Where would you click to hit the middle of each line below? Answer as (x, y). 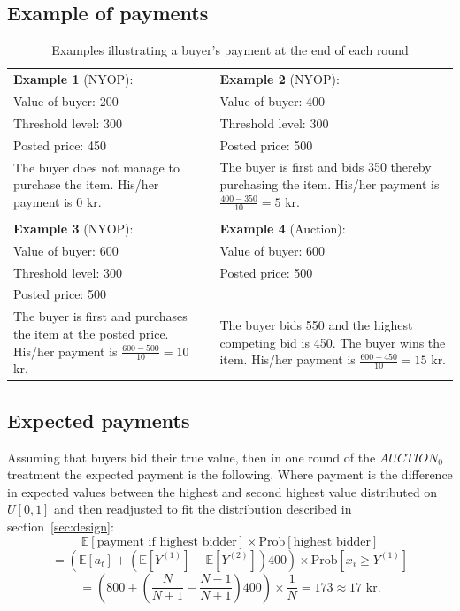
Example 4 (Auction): (283, 228)
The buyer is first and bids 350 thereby (326, 167)
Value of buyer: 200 (66, 100)
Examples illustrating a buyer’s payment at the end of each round (230, 50)
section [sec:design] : (61, 526)
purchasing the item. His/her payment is (330, 184)
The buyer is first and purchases (100, 316)
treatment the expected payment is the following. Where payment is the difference (230, 474)
